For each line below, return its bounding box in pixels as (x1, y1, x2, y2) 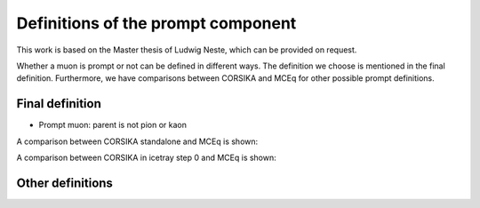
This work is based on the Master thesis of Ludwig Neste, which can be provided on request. (16, 44, 357, 55)
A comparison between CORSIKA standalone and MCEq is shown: (16, 136, 259, 147)
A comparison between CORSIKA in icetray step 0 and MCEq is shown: (16, 152, 277, 164)
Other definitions (16, 175, 113, 190)
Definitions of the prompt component (16, 13, 297, 33)
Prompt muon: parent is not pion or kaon (38, 120, 187, 131)
